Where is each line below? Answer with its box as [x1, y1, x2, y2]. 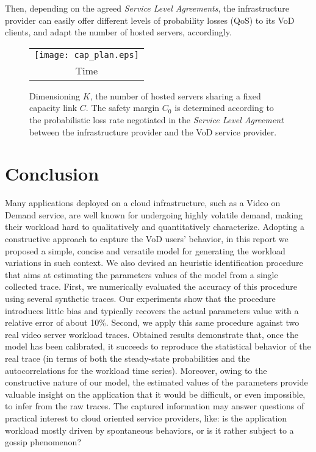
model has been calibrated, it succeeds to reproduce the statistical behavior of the [5, 340, 311, 353]
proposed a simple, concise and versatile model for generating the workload [5, 244, 285, 257]
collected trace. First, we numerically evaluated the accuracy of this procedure [5, 280, 297, 293]
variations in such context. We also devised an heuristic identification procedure [5, 256, 303, 269]
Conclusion [5, 161, 99, 186]
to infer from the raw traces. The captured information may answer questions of [5, 400, 304, 412]
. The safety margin [85, 101, 160, 114]
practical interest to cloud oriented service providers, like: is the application [5, 411, 287, 424]
